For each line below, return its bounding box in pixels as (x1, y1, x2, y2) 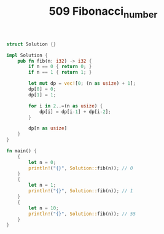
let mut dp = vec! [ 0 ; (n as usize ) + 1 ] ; (28, 80, 136, 87)
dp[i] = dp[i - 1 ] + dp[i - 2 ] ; (39, 109, 112, 115)
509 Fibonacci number (49, 4, 158, 20)
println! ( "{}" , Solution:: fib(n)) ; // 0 (28, 165, 133, 171)
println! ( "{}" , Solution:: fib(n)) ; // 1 (28, 188, 133, 194)
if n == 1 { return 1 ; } (28, 69, 92, 76)
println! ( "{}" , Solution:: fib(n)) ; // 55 (28, 211, 136, 217)
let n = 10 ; (28, 205, 60, 211)
